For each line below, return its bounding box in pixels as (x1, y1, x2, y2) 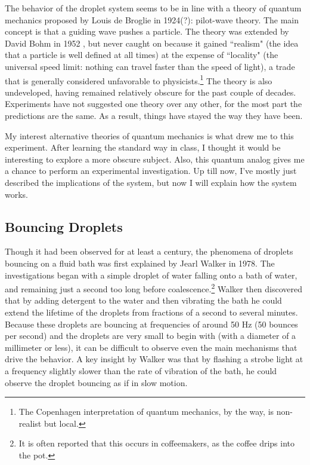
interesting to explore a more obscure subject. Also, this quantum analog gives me (5, 152, 305, 165)
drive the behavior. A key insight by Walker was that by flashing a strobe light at (5, 353, 303, 365)
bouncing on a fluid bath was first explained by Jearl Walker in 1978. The (5, 256, 275, 269)
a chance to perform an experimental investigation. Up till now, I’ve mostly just (5, 164, 297, 177)
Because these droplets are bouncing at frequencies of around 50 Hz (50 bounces (5, 317, 298, 330)
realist (18, 417, 42, 429)
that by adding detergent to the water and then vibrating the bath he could (5, 294, 282, 307)
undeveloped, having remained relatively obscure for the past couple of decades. (5, 85, 296, 98)
